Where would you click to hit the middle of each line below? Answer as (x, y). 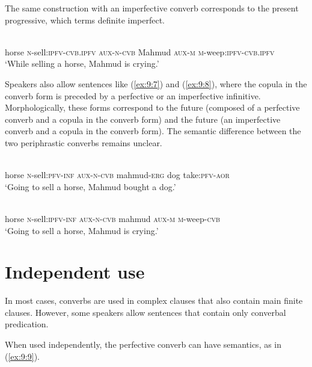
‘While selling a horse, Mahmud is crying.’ (82, 63)
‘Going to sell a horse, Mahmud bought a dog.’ (90, 186)
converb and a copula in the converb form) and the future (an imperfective (143, 119)
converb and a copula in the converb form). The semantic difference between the (153, 131)
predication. (27, 324)
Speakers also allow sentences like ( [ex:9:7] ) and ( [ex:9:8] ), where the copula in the (156, 83)
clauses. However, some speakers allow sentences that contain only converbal (145, 312)
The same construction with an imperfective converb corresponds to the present (152, 8)
